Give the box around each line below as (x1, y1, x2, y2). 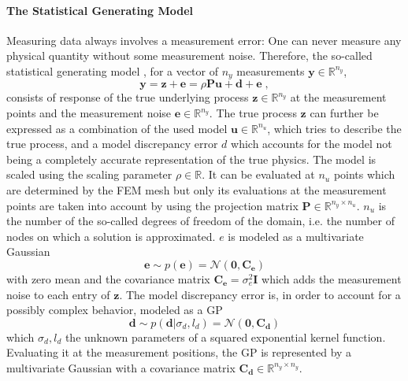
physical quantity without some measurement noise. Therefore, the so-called (6, 47, 373, 64)
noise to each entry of (6, 286, 110, 302)
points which (333, 166, 395, 183)
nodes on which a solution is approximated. (6, 227, 216, 244)
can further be (310, 105, 379, 121)
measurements (236, 62, 305, 79)
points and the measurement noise (6, 105, 172, 121)
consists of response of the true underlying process (6, 89, 249, 105)
